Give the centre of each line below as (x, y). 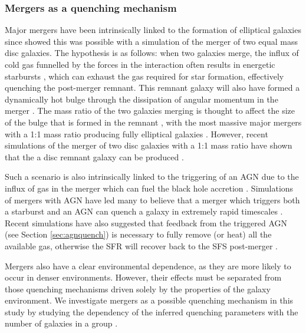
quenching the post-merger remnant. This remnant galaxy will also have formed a (152, 88)
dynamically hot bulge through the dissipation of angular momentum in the (142, 99)
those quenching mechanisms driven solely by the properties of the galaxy (138, 289)
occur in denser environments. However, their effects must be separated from (143, 277)
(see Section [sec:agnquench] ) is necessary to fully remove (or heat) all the (138, 234)
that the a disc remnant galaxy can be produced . (94, 156)
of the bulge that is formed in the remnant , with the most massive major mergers (153, 122)
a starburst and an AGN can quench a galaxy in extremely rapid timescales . (144, 211)
